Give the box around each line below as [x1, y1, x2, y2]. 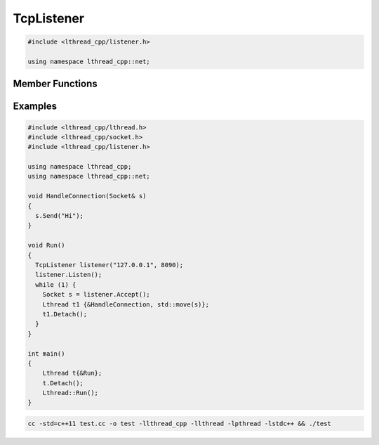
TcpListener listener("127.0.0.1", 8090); [35, 261, 184, 269]
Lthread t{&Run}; [42, 369, 102, 378]
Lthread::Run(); [42, 389, 98, 397]
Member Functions [13, 78, 98, 90]
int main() [27, 349, 65, 358]
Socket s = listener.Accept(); [42, 290, 150, 299]
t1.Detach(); [42, 310, 88, 318]
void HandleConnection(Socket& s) [27, 192, 147, 200]
